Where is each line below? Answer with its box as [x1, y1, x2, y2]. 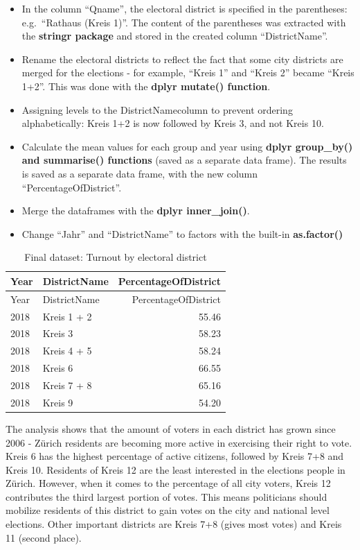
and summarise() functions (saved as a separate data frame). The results [21, 153, 347, 167]
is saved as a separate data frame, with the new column [21, 166, 258, 180]
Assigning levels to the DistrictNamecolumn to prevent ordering [21, 102, 293, 117]
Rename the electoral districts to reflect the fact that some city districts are [21, 51, 343, 66]
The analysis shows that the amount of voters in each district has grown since [6, 421, 336, 436]
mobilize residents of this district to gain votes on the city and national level [6, 503, 330, 517]
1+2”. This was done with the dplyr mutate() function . [21, 78, 271, 93]
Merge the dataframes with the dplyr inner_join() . [21, 203, 250, 218]
